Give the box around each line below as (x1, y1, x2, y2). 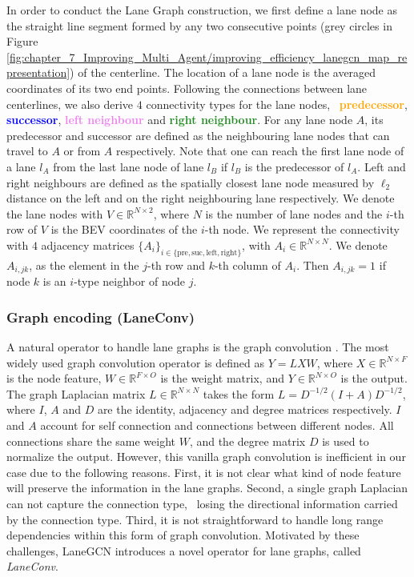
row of (6, 221, 38, 238)
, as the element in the (29, 256, 139, 273)
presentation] (6, 64, 70, 81)
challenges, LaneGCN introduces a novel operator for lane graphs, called (6, 542, 361, 559)
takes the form (203, 385, 275, 402)
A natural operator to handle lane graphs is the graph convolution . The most (6, 338, 389, 355)
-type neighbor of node (74, 273, 186, 290)
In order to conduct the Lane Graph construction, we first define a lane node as (6, 2, 397, 18)
